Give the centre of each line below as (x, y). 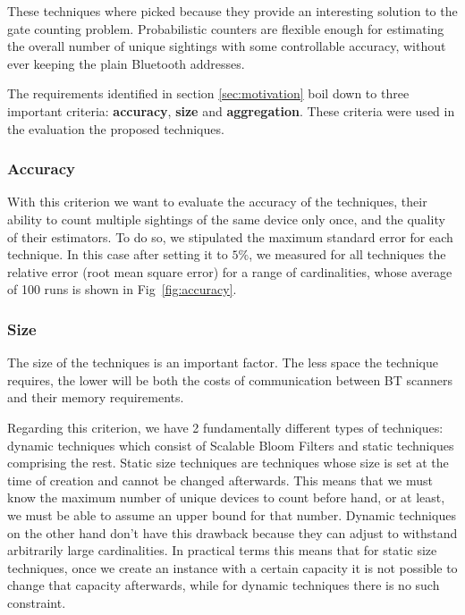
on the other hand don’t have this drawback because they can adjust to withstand (232, 532)
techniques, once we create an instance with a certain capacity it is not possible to (232, 567)
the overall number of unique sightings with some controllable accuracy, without (227, 46)
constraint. (37, 602)
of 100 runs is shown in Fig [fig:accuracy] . (122, 289)
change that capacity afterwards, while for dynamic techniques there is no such (224, 585)
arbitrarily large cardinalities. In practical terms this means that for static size (222, 550)
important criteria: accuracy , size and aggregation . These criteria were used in (231, 110)
